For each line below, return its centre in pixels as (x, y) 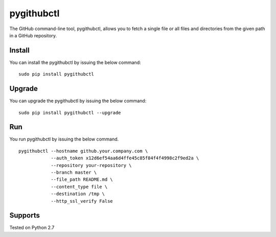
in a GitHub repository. (33, 35)
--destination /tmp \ (78, 194)
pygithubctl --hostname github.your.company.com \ (83, 151)
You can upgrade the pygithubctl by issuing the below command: (78, 101)
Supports (25, 215)
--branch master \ (74, 172)
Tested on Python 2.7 (32, 228)
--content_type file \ (79, 187)
